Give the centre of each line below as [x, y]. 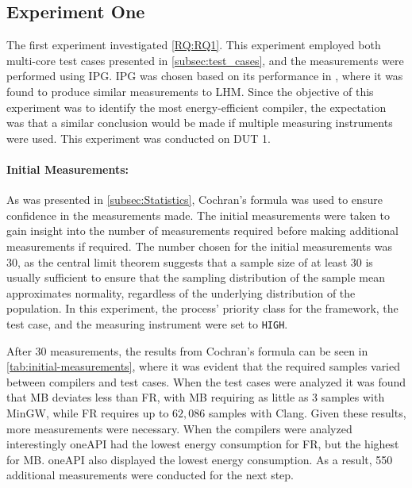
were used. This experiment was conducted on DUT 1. [139, 138]
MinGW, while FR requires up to [88, 412]
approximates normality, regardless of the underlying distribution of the [181, 292]
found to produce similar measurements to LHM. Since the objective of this [190, 91]
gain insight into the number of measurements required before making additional [202, 231]
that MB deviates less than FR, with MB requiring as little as [158, 397]
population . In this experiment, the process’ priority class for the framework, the [202, 308]
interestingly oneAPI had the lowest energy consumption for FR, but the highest [203, 444]
